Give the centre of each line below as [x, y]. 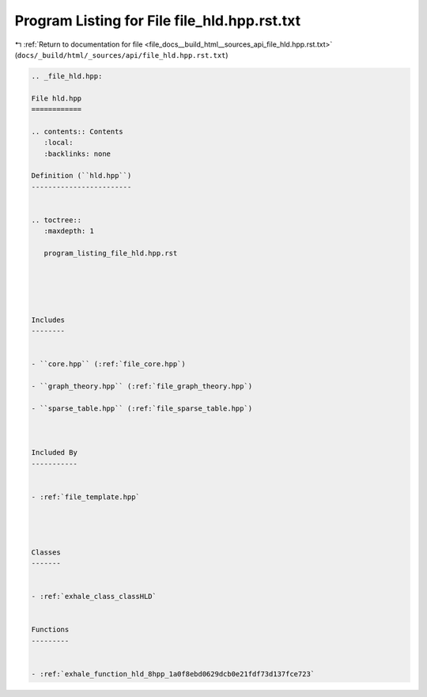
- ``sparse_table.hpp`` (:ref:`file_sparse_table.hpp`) [142, 408]
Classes [46, 552]
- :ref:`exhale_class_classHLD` [94, 597]
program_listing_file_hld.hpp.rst [111, 254]
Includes [48, 320]
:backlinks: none [77, 153]
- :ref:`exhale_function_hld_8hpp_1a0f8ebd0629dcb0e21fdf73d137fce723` [173, 674]
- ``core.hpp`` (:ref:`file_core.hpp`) [108, 364]
